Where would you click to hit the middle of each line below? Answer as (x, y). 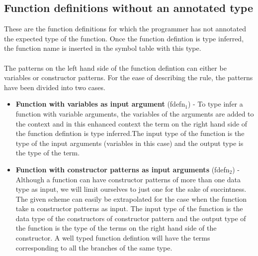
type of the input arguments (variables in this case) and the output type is (129, 143)
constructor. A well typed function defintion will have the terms (113, 238)
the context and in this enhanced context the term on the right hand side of (131, 123)
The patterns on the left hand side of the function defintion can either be (115, 67)
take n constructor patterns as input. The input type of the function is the (129, 208)
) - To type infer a (215, 104)
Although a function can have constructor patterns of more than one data (128, 179)
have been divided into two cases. (55, 87)
